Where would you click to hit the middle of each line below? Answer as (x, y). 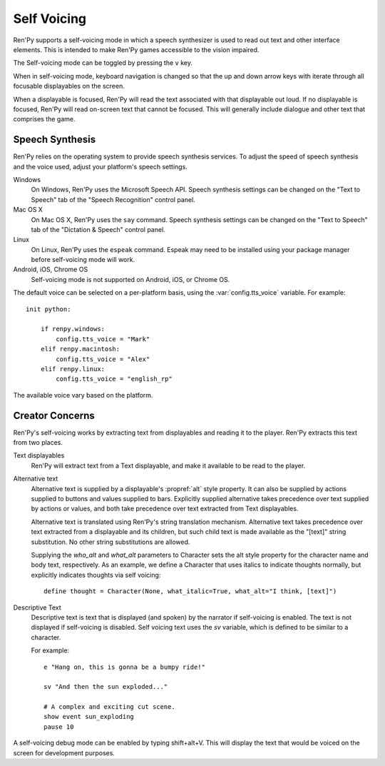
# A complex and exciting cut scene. (110, 707)
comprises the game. (44, 119)
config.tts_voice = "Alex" (103, 359)
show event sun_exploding (89, 717)
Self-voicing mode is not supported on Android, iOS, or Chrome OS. (130, 279)
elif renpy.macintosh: (80, 349)
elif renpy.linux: (73, 369)
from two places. (38, 443)
